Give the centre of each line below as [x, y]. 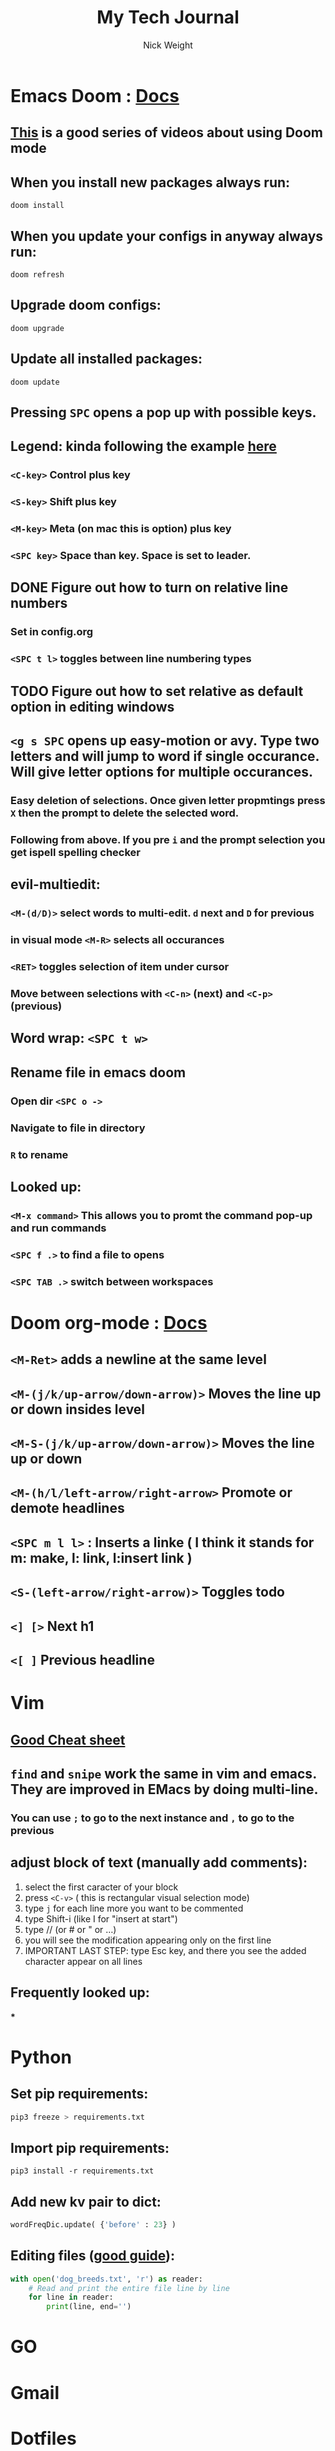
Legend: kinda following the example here [143, 446]
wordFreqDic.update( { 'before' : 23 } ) [93, 2225]
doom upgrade [37, 328]
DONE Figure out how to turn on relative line [149, 587]
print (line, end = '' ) [89, 2307]
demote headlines [67, 1508]
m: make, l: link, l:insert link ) [101, 1557]
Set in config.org [52, 632]
